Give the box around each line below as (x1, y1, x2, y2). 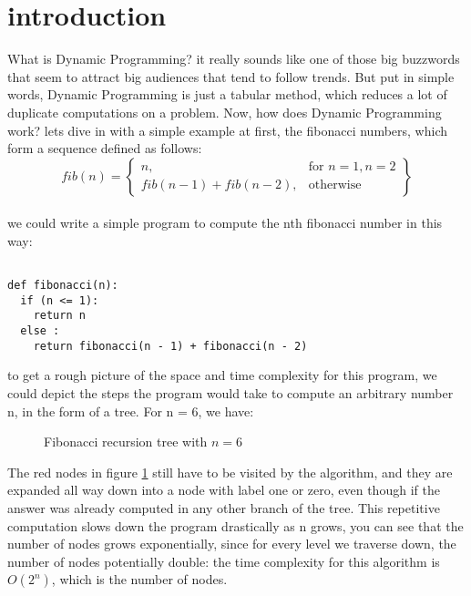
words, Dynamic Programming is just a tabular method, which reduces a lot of (7, 85, 447, 104)
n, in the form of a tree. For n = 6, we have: (7, 401, 254, 420)
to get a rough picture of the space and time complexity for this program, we (7, 365, 437, 385)
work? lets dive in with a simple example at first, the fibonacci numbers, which (7, 120, 448, 139)
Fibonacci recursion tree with (44, 432, 208, 451)
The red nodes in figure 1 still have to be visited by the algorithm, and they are (7, 462, 453, 481)
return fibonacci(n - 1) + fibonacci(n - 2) (33, 339, 308, 353)
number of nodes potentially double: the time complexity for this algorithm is (7, 551, 440, 570)
